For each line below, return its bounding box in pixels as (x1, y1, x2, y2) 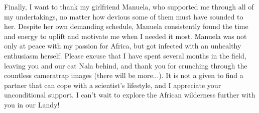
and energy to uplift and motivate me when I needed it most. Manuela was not (4, 30, 247, 41)
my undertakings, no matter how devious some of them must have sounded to (4, 11, 243, 21)
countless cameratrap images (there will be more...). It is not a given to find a (4, 70, 243, 80)
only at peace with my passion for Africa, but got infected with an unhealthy (4, 40, 241, 51)
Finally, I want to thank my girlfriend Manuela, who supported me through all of (4, 1, 254, 11)
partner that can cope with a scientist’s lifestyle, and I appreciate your (4, 79, 221, 90)
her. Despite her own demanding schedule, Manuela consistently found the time (4, 21, 248, 31)
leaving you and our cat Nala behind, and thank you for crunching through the (4, 60, 247, 70)
